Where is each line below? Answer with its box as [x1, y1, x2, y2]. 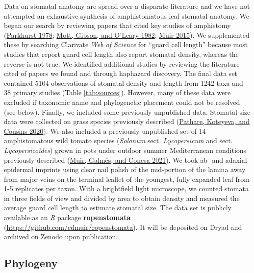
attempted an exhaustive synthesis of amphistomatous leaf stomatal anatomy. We [4, 10, 249, 21]
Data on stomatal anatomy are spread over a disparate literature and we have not [4, 1, 250, 11]
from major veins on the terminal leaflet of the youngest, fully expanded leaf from [4, 174, 250, 184]
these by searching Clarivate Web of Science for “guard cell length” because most [4, 39, 248, 50]
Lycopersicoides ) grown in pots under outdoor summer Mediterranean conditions [4, 145, 247, 155]
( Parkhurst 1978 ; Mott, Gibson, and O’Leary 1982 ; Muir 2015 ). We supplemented [4, 29, 250, 40]
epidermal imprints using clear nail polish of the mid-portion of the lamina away [4, 164, 246, 174]
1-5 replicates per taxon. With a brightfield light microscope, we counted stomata [4, 183, 249, 194]
